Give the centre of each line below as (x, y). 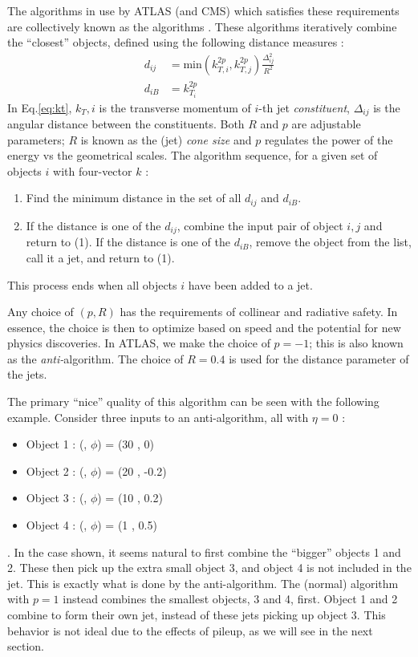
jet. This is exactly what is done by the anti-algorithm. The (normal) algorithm (203, 583)
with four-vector (93, 170)
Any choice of (41, 312)
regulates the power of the (329, 139)
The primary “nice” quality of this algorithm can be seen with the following (193, 401)
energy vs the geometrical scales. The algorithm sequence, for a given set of (193, 155)
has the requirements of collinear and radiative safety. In (259, 312)
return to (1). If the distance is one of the (128, 242)
